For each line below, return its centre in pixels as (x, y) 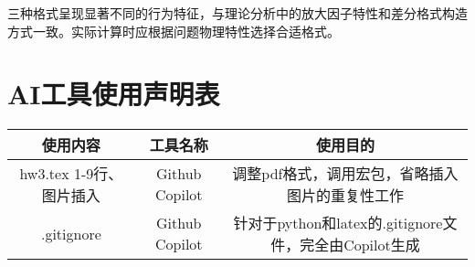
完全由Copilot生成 (360, 245)
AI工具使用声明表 (114, 94)
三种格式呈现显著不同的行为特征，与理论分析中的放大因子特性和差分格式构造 (237, 13)
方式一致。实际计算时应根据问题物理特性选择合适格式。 (174, 31)
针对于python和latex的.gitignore (338, 223)
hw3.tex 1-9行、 (71, 174)
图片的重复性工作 (345, 196)
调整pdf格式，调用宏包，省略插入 (345, 174)
